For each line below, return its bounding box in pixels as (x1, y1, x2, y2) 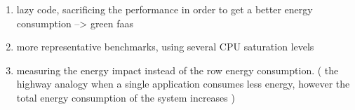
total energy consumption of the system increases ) (16, 90, 235, 104)
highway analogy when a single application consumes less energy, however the (16, 76, 350, 91)
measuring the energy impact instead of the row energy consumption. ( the (16, 62, 339, 77)
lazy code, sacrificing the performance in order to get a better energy (16, 2, 313, 16)
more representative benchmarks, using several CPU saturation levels (16, 39, 314, 54)
